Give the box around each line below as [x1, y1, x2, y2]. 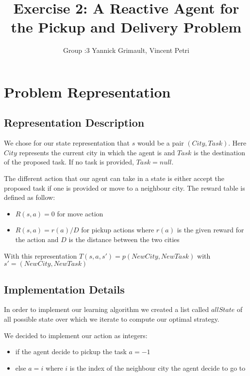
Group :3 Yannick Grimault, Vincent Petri [63, 45, 189, 55]
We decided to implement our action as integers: [4, 330, 148, 340]
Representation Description [4, 115, 145, 130]
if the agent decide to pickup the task [15, 346, 127, 357]
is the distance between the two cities [68, 234, 180, 245]
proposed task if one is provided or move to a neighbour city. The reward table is [4, 182, 245, 193]
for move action [57, 208, 103, 218]
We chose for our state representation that [4, 138, 130, 148]
